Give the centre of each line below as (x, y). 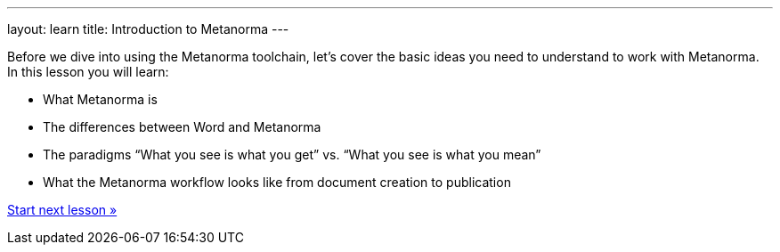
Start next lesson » (62, 210)
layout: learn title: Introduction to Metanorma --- (148, 29)
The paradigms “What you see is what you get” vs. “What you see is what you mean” (292, 154)
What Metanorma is (100, 99)
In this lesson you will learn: (88, 72)
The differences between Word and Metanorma (182, 127)
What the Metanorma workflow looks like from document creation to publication (277, 182)
